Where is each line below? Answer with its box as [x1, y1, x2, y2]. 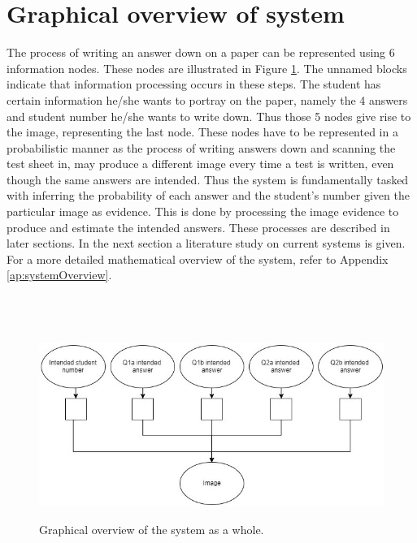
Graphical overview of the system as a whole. [39, 520, 264, 537]
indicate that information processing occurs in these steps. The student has [7, 75, 381, 93]
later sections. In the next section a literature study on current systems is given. [7, 235, 406, 252]
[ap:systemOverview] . [7, 266, 112, 283]
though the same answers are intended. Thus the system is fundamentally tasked [7, 170, 409, 187]
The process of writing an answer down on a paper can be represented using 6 [7, 44, 395, 61]
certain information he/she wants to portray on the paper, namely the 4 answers [7, 91, 408, 108]
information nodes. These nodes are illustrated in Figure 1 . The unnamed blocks [7, 59, 407, 76]
